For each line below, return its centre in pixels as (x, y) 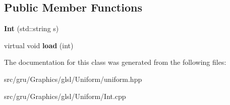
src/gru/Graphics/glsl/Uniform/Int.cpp (65, 96)
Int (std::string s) (32, 28)
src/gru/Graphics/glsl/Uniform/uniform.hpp (73, 79)
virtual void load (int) (39, 45)
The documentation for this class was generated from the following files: (115, 62)
